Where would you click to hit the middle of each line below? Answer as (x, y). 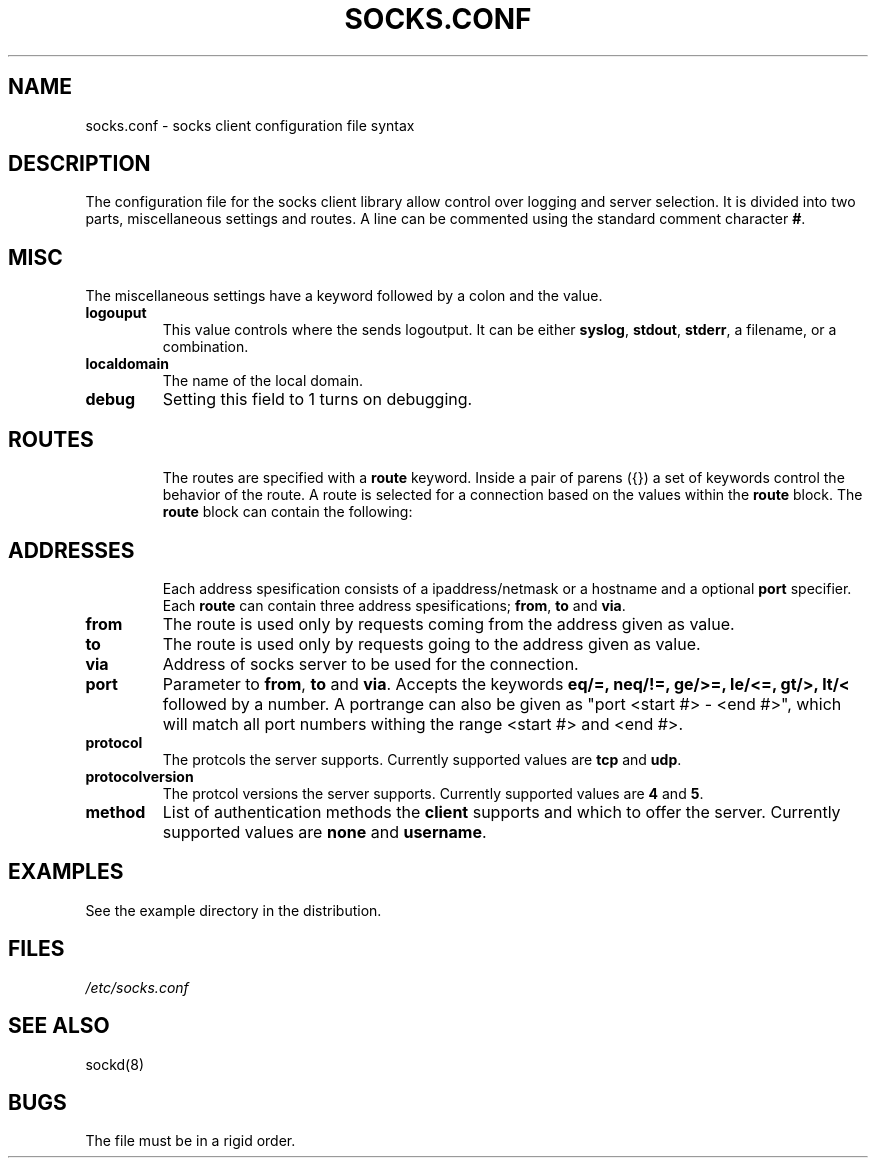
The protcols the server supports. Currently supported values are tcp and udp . (422, 759)
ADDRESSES (71, 550)
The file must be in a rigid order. (190, 1141)
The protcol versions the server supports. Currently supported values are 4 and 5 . (433, 793)
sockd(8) (114, 1064)
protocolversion (139, 776)
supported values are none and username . (324, 831)
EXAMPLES (66, 872)
